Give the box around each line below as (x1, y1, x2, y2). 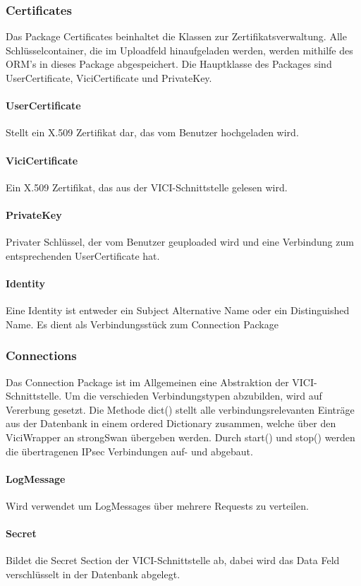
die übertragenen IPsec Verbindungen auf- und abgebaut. (6, 443, 253, 458)
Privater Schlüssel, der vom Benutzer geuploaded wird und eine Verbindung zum (6, 234, 354, 249)
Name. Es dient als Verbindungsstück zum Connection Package (6, 316, 279, 331)
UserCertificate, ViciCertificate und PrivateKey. (6, 71, 212, 85)
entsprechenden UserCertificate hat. (6, 248, 160, 263)
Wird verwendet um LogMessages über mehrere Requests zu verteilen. (6, 498, 309, 513)
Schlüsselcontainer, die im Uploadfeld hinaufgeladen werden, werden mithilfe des (6, 42, 353, 57)
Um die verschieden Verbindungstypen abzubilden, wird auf (64, 388, 322, 403)
